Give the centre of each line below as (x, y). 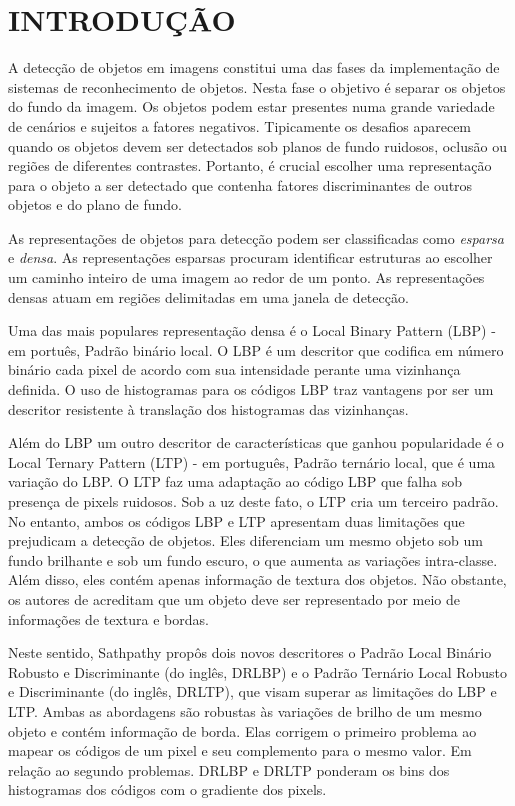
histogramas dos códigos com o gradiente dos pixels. (167, 789)
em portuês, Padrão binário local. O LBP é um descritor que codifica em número (256, 349)
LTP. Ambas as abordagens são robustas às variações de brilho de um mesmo (245, 710)
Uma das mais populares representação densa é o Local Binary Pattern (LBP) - (252, 330)
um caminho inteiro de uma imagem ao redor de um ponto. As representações (246, 277)
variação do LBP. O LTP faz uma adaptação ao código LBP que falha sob (235, 481)
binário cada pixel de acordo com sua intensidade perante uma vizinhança (234, 369)
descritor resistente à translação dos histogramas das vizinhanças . (208, 408)
